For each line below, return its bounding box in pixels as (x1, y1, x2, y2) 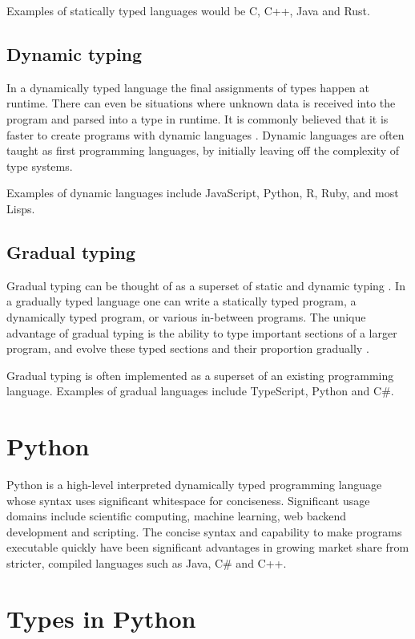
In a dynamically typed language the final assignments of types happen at (6, 79, 369, 95)
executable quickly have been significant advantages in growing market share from (6, 539, 409, 556)
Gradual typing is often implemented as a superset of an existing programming (6, 366, 394, 383)
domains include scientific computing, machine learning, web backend (6, 508, 347, 524)
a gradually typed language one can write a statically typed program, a (6, 293, 357, 309)
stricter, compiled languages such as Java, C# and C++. (6, 555, 287, 571)
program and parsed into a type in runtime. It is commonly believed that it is (6, 110, 389, 127)
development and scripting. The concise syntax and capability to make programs (6, 523, 402, 540)
